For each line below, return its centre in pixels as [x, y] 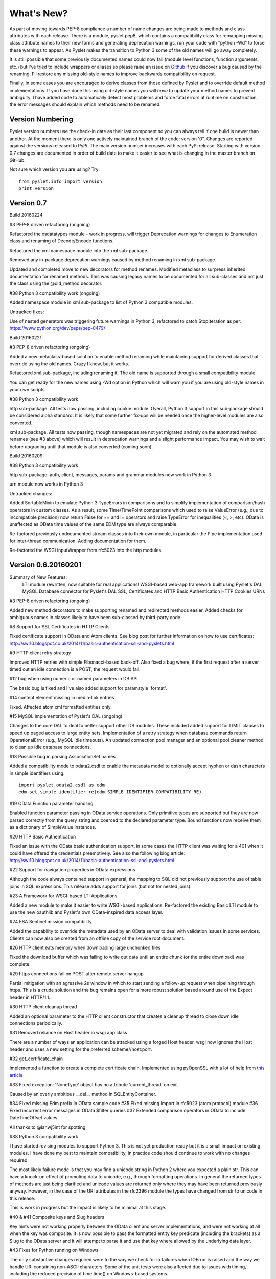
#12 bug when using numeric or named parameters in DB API [74, 678]
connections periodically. [36, 1023]
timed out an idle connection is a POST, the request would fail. [75, 669]
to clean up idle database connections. [50, 747]
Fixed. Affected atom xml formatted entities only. [61, 707]
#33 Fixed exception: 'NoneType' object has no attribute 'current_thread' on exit [94, 1085]
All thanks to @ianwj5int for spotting [48, 1127]
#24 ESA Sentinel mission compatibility [51, 921]
